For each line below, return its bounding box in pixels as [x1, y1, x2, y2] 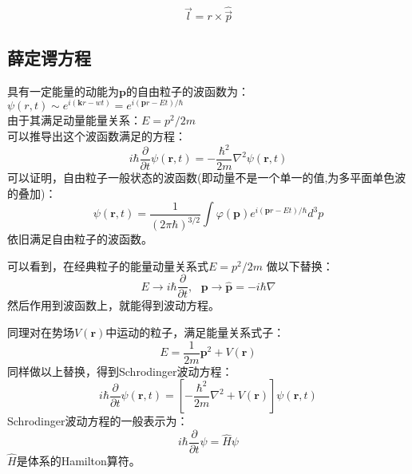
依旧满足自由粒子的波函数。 [7, 231, 153, 247]
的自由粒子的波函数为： [125, 82, 249, 99]
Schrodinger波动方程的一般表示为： [7, 413, 188, 429]
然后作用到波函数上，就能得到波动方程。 [7, 297, 220, 314]
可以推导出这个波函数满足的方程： [7, 127, 186, 144]
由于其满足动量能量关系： [7, 112, 141, 128]
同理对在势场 [7, 324, 74, 341]
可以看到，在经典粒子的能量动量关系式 [7, 257, 208, 274]
